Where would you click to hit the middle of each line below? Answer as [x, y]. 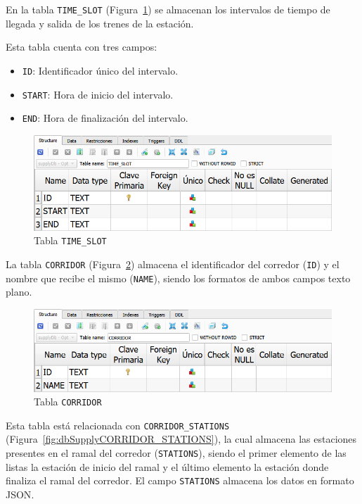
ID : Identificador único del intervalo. [100, 70]
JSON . [20, 494]
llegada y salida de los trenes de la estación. [100, 23]
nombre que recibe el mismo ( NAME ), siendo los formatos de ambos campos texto [178, 278]
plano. [19, 292]
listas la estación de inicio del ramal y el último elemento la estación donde [167, 466]
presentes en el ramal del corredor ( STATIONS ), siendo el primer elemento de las [176, 453]
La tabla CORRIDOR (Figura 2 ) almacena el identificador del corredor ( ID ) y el [173, 264]
